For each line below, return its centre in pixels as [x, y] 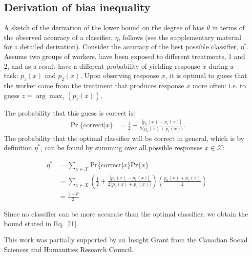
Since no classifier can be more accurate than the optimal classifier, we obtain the [126, 214]
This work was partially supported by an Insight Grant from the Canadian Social [126, 240]
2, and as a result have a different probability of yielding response [102, 66]
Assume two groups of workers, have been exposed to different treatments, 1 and [125, 56]
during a [221, 66]
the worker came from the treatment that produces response [94, 85]
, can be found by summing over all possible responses [121, 148]
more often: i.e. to [219, 85]
